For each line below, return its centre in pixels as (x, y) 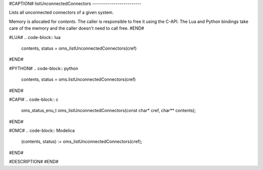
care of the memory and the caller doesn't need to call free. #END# (77, 28)
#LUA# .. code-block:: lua (35, 37)
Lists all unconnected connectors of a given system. (61, 13)
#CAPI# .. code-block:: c (34, 99)
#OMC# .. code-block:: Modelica (42, 131)
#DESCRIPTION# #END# (34, 162)
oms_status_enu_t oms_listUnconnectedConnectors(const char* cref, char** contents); (109, 111)
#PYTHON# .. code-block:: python (44, 68)
